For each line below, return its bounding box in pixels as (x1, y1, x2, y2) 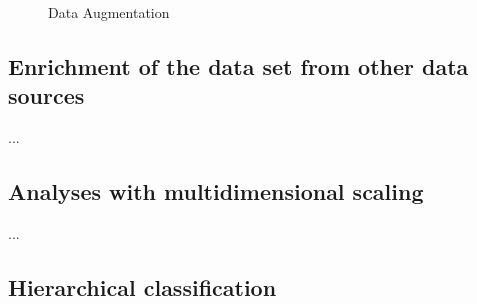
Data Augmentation (48, 2, 170, 22)
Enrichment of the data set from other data (8, 50, 469, 81)
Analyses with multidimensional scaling (8, 176, 424, 207)
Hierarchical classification (8, 271, 277, 302)
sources (8, 80, 85, 111)
